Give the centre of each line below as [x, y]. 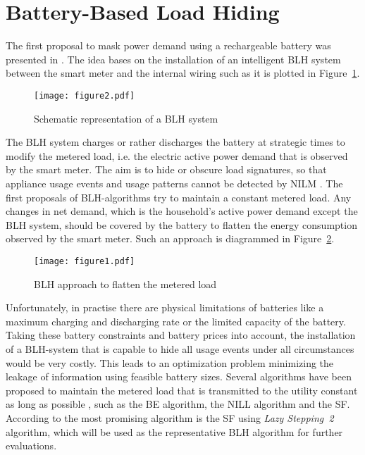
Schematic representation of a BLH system [126, 118]
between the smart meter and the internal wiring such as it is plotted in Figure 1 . [183, 73]
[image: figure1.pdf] [85, 261]
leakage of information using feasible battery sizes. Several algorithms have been [179, 376]
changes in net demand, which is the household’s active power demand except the [182, 211]
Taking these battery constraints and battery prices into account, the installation [181, 335]
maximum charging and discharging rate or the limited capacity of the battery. [176, 321]
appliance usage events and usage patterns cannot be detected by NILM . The [174, 183]
